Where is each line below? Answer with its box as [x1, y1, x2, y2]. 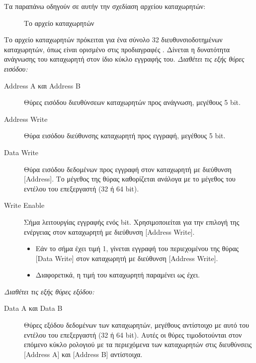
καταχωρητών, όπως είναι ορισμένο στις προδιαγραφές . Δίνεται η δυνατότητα [4, 44, 230, 54]
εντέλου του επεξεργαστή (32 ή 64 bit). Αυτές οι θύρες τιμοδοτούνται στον [24, 329, 242, 340]
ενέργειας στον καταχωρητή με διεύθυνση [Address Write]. [24, 226, 195, 237]
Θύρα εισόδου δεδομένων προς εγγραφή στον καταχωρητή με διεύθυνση [24, 164, 232, 174]
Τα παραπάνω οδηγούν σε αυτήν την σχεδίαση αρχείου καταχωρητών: [4, 1, 206, 11]
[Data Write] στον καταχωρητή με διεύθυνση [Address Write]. [35, 253, 218, 263]
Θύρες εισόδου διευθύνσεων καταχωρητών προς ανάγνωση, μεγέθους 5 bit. [24, 97, 241, 107]
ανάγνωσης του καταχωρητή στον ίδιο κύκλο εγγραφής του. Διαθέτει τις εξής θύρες [4, 54, 245, 64]
